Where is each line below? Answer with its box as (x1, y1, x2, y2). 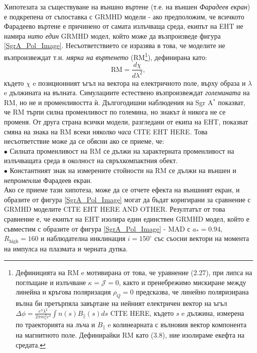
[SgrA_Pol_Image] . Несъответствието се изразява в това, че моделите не (4, 40, 225, 51)
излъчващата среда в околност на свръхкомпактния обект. (4, 155, 178, 166)
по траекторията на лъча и (15, 319, 95, 329)
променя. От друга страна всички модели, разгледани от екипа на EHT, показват (4, 117, 248, 126)
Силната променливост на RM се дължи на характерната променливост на (9, 145, 234, 156)
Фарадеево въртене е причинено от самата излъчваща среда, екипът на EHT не (4, 21, 244, 31)
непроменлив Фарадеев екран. (4, 175, 92, 185)
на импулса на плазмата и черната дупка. (4, 243, 128, 253)
